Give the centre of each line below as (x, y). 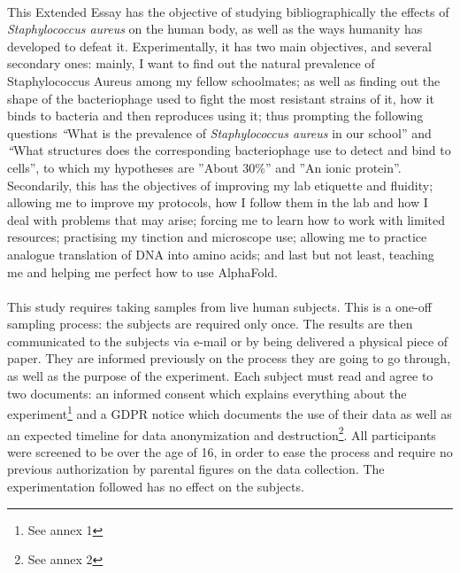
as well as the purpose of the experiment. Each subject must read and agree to (220, 376)
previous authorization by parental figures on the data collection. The (196, 469)
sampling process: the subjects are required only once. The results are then (210, 324)
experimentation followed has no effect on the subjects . (156, 486)
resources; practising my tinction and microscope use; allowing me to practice (217, 237)
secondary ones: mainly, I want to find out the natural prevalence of (191, 63)
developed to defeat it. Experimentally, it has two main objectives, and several (220, 46)
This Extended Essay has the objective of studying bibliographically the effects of (228, 11)
